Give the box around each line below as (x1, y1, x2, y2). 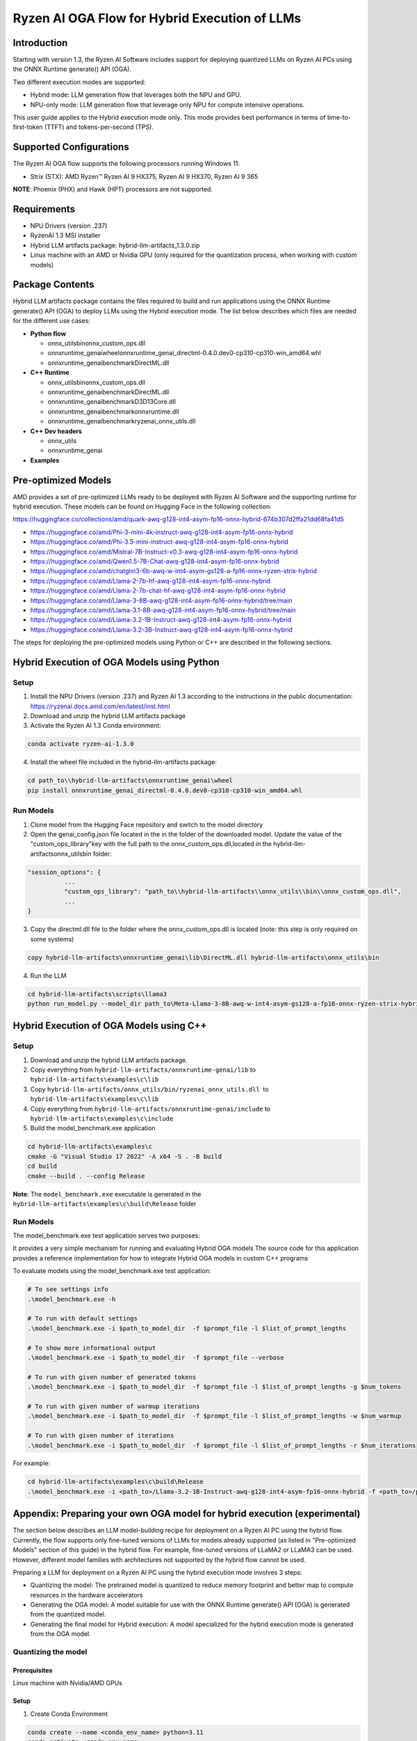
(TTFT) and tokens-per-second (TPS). (44, 123, 154, 132)
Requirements (13, 203, 76, 215)
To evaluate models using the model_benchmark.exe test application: (13, 1267, 211, 1275)
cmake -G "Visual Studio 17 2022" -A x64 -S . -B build (27, 1153, 222, 1160)
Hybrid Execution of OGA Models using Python (13, 656, 220, 668)
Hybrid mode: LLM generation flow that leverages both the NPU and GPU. (30, 91, 242, 99)
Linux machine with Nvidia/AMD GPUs (13, 1679, 123, 1687)
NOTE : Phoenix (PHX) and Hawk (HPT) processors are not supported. (13, 185, 213, 194)
